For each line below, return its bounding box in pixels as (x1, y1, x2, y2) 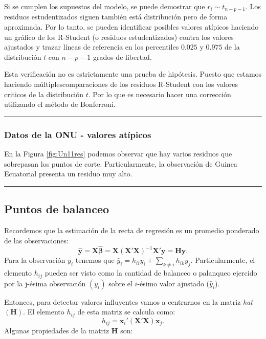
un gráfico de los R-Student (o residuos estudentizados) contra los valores (4, 31, 234, 42)
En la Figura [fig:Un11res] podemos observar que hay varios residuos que (4, 148, 232, 159)
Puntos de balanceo (4, 201, 109, 217)
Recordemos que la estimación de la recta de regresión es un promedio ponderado (4, 225, 259, 235)
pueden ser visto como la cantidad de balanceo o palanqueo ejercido (45, 267, 257, 278)
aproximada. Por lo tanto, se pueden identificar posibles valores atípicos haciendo (4, 21, 259, 32)
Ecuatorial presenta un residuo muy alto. (4, 168, 132, 179)
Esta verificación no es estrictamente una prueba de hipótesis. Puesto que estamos (4, 69, 262, 79)
